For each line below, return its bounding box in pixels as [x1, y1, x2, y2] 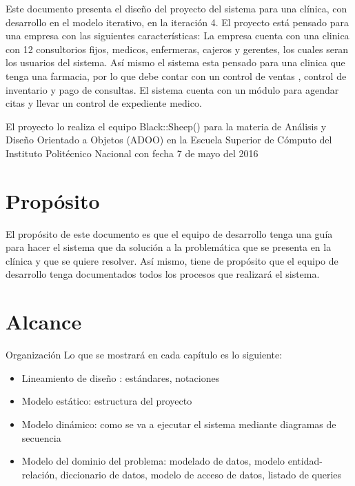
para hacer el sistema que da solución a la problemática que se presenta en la [6, 240, 332, 254]
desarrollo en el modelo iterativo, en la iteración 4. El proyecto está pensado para [6, 14, 349, 29]
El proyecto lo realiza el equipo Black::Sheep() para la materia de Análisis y [6, 119, 327, 133]
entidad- [287, 454, 323, 468]
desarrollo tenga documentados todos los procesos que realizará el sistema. [6, 267, 320, 281]
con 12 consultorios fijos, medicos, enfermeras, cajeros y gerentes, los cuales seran [6, 41, 349, 56]
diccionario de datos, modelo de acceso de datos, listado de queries [60, 467, 342, 481]
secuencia [21, 430, 61, 445]
